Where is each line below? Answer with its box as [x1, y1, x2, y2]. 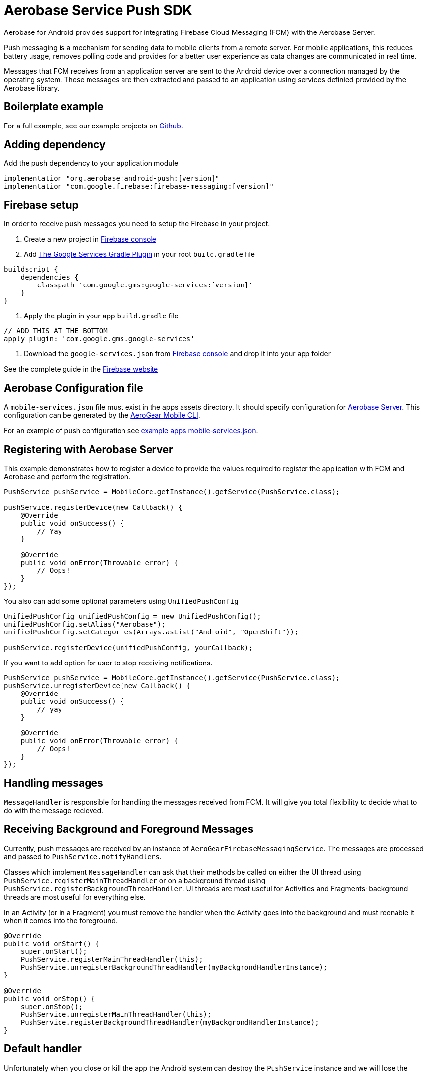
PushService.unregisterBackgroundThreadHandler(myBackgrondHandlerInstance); [20, 963, 328, 971]
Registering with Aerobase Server [4, 443, 173, 456]
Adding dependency [4, 138, 106, 151]
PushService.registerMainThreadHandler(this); [20, 955, 203, 963]
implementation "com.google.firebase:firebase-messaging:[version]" [4, 182, 274, 190]
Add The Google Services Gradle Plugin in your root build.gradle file [24, 250, 255, 259]
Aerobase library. [4, 83, 60, 92]
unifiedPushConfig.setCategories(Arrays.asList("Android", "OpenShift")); [4, 628, 299, 636]
